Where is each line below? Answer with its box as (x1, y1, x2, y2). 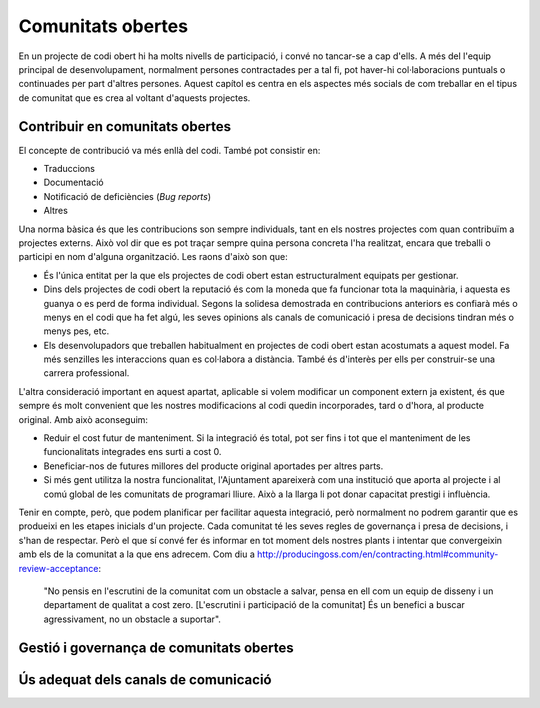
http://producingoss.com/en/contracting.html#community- (256, 548, 499, 560)
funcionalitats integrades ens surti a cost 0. (43, 446, 222, 458)
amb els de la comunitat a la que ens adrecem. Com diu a (18, 548, 255, 560)
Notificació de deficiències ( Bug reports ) (43, 190, 212, 202)
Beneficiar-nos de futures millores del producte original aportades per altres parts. (43, 460, 384, 472)
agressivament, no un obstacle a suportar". (43, 613, 222, 625)
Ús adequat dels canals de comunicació (18, 671, 272, 688)
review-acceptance (18, 562, 99, 574)
